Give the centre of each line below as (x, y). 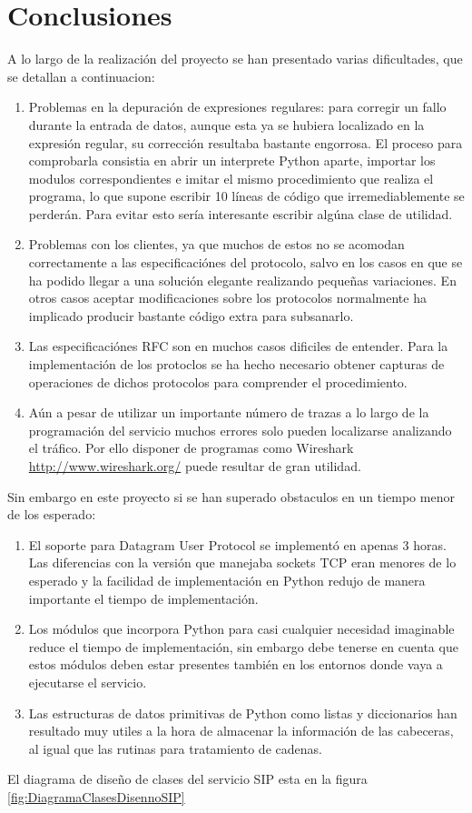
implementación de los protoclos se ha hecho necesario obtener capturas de (236, 364)
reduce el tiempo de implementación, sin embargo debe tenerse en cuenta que (243, 646)
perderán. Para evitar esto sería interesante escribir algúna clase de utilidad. (241, 213)
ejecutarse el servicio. (88, 682)
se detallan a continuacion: (81, 76)
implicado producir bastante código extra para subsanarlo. (191, 315)
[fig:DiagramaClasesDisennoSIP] (96, 796)
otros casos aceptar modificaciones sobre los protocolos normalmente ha (227, 298)
